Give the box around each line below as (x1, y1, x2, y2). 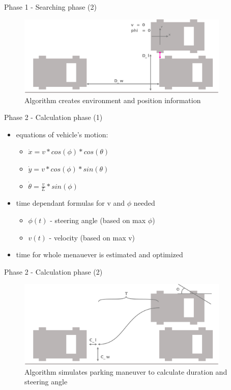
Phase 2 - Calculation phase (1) (4, 112, 103, 123)
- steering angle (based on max (50, 214, 146, 225)
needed (133, 198, 155, 208)
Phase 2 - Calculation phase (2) (4, 266, 103, 277)
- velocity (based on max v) (49, 232, 135, 242)
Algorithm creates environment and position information (24, 94, 201, 105)
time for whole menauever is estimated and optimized (16, 249, 183, 260)
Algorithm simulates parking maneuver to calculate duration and (24, 366, 227, 377)
